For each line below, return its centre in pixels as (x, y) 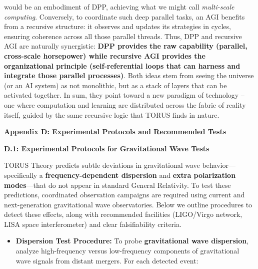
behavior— (219, 165)
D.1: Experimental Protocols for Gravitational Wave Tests (107, 148)
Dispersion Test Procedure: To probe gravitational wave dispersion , (132, 241)
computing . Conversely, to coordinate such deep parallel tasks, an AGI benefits (124, 16)
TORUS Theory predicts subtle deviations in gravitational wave (102, 165)
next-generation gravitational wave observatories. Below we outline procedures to (128, 204)
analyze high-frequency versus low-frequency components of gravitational (127, 251)
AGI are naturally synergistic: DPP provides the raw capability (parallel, (126, 46)
